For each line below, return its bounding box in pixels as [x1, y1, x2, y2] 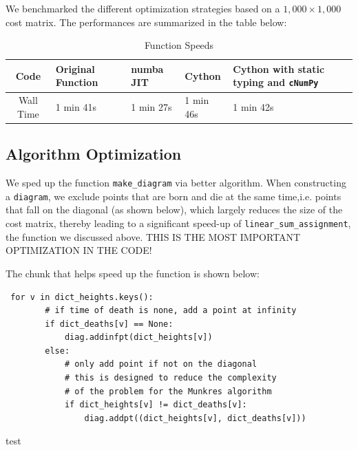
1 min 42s [233, 100, 274, 114]
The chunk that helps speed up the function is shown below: [6, 266, 260, 280]
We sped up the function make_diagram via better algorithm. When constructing [6, 175, 346, 190]
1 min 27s [131, 100, 172, 114]
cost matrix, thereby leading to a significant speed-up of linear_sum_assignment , [6, 216, 351, 231]
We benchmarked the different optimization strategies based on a [6, 1, 280, 15]
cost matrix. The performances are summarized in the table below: [6, 14, 287, 29]
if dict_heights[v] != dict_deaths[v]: [64, 400, 247, 410]
